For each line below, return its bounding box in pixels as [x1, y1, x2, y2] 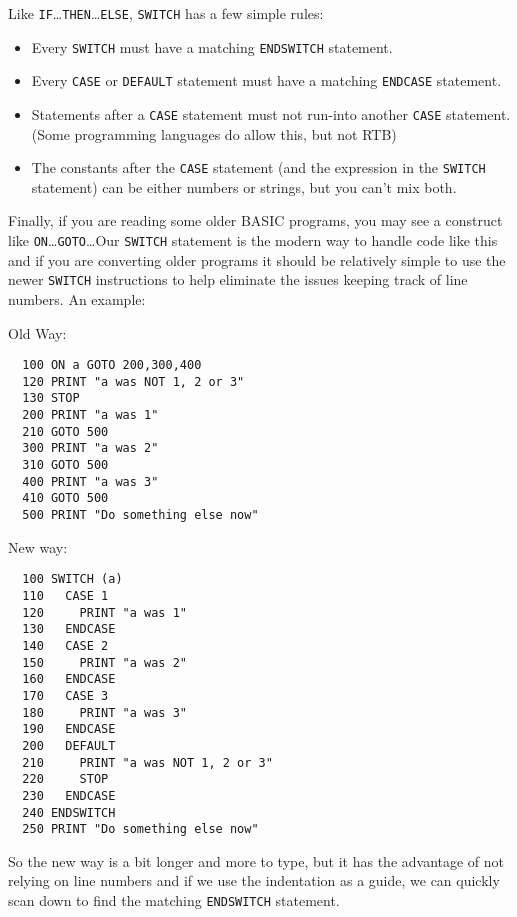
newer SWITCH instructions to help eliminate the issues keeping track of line [8, 269, 468, 290]
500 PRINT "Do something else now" [22, 508, 259, 523]
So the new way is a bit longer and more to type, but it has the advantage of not [8, 850, 505, 871]
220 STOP [22, 772, 109, 787]
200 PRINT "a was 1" [22, 408, 159, 423]
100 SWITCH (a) [22, 572, 123, 587]
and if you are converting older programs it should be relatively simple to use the [8, 249, 506, 270]
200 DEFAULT [22, 738, 116, 753]
